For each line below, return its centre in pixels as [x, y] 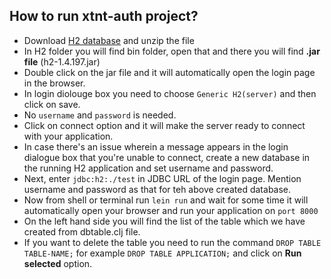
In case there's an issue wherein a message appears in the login [156, 146]
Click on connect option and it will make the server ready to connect [164, 125]
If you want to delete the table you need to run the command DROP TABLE [172, 242]
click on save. [52, 104]
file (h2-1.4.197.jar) [62, 61]
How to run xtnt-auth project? [104, 16]
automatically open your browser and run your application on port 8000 [171, 210]
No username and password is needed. [100, 115]
